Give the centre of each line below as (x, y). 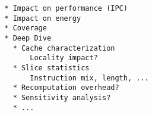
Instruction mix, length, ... (89, 78)
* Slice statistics (51, 68)
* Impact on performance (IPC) (66, 8)
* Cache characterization (64, 48)
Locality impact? (64, 58)
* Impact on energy (43, 18)
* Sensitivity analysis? (62, 97)
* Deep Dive (28, 38)
